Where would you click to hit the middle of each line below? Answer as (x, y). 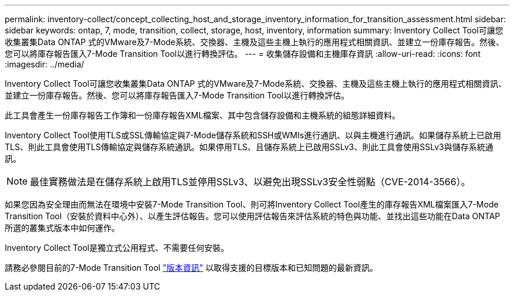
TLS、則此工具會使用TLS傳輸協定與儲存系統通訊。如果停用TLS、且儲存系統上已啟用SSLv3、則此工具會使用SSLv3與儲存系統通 (249, 147)
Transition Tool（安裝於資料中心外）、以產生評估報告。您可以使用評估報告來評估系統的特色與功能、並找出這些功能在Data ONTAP (253, 216)
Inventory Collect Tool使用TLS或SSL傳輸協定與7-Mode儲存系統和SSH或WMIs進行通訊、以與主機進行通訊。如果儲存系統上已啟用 (253, 135)
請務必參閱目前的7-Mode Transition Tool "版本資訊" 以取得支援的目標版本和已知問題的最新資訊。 (192, 268)
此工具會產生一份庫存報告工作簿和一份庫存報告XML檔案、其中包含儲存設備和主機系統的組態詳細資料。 (203, 115)
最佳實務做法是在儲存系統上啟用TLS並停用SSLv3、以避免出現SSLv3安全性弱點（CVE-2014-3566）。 (250, 182)
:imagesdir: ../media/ (45, 64)
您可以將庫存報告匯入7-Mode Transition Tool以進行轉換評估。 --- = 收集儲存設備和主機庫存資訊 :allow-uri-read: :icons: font (243, 54)
